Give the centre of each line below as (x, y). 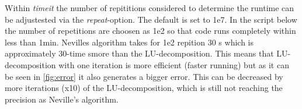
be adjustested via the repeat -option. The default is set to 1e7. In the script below (151, 19)
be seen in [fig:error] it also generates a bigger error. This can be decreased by (144, 76)
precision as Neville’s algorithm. (62, 99)
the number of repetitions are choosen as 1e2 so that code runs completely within (150, 31)
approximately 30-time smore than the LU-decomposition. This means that (139, 53)
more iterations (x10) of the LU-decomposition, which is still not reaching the (144, 88)
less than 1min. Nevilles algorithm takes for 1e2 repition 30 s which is (129, 42)
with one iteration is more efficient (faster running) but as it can (174, 64)
